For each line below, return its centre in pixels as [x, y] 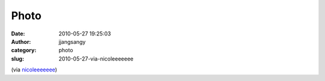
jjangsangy [72, 41]
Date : [18, 34]
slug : [17, 58]
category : [24, 50]
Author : [21, 41]
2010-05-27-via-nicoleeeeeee [96, 58]
